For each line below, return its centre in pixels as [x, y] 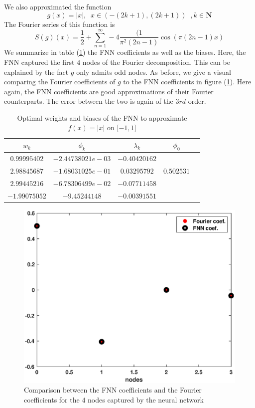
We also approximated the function [58, 6]
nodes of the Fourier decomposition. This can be [156, 62]
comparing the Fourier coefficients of [60, 82]
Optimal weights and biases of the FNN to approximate [102, 117]
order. [197, 101]
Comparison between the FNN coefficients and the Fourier [113, 390]
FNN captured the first [39, 62]
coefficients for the [52, 399]
